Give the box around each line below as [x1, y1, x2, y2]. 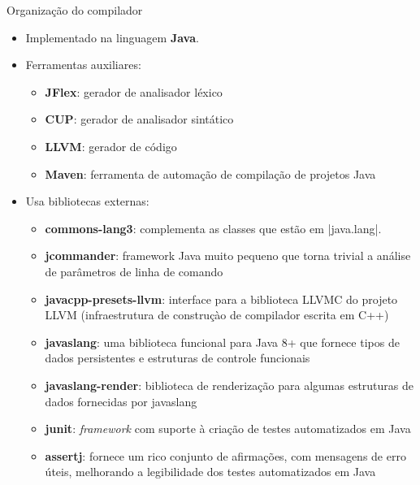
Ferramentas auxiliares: [25, 56, 141, 73]
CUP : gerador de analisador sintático [45, 110, 234, 128]
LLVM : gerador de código [45, 137, 177, 154]
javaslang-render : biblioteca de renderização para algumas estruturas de [45, 376, 414, 393]
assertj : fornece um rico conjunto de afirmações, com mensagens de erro [45, 447, 406, 464]
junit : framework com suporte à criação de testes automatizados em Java [45, 420, 411, 437]
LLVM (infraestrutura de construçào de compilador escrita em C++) [45, 306, 389, 323]
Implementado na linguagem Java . [25, 28, 199, 45]
